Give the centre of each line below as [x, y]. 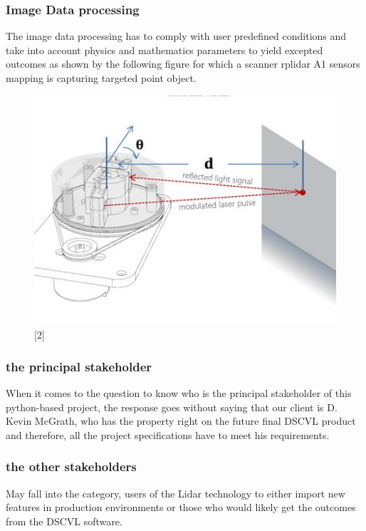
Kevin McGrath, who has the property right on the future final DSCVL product [181, 421]
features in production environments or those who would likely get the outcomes [181, 507]
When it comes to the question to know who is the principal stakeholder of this [179, 393]
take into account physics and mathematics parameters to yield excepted [164, 50]
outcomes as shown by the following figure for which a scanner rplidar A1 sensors [183, 64]
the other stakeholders [71, 466]
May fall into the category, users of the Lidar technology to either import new [176, 493]
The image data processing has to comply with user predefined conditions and [176, 36]
